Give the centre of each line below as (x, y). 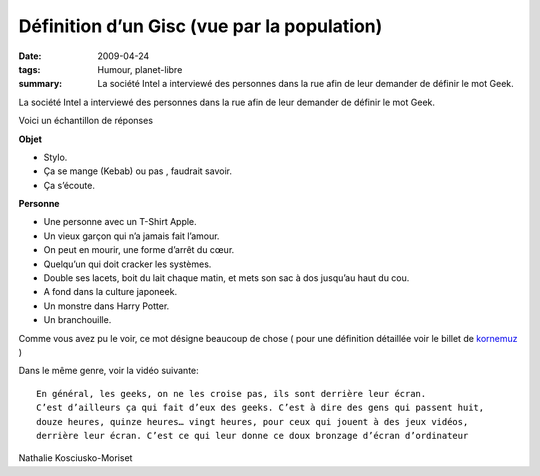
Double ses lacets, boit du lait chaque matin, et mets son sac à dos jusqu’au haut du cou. (226, 278)
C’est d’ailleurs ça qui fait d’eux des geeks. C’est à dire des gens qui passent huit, (260, 408)
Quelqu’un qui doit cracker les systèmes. (127, 264)
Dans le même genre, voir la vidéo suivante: (108, 371)
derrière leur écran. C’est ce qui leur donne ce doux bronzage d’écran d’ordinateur (252, 435)
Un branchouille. (77, 320)
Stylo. (55, 157)
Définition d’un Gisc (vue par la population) (200, 26)
